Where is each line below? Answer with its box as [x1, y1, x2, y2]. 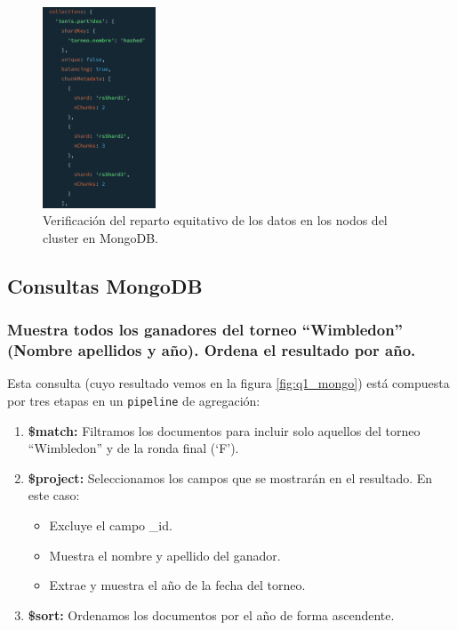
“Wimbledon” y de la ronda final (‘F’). [28, 439, 239, 457]
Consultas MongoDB [7, 271, 203, 299]
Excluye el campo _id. [49, 516, 172, 535]
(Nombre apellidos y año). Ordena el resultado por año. [7, 339, 416, 361]
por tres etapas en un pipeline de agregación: [7, 392, 261, 409]
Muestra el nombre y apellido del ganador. [49, 545, 281, 564]
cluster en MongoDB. [43, 228, 159, 246]
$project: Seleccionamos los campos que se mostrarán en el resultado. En [28, 468, 433, 487]
